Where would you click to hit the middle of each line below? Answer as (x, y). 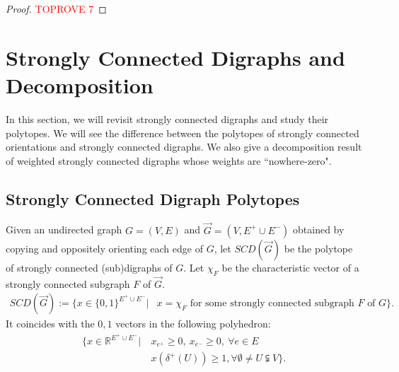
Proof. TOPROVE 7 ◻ (56, 8)
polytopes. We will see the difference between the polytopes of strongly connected (183, 133)
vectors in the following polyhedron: (193, 324)
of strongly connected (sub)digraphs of (89, 267)
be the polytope (318, 248)
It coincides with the (50, 324)
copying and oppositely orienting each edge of (104, 248)
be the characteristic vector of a (290, 267)
